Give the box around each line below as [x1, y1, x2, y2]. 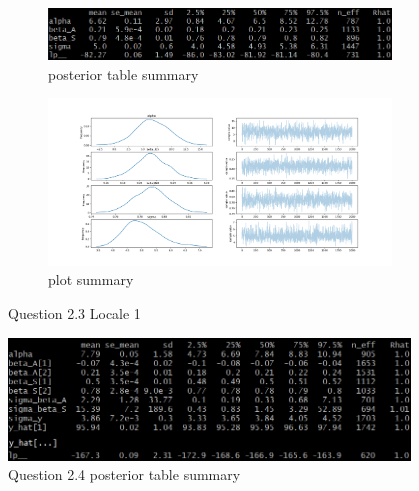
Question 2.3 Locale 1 [8, 302, 141, 323]
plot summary [48, 269, 134, 290]
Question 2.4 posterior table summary [8, 464, 241, 485]
